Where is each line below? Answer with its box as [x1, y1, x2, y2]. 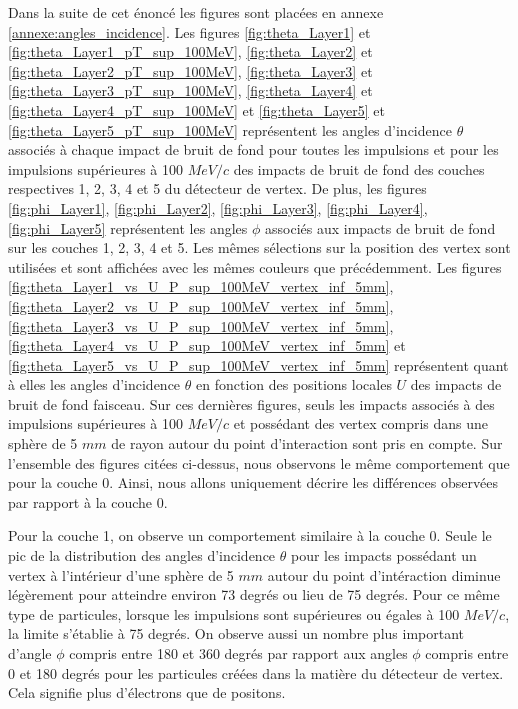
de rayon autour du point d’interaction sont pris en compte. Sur [111, 433, 503, 454]
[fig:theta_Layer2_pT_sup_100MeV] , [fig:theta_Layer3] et [8, 60, 373, 81]
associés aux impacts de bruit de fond [265, 217, 496, 238]
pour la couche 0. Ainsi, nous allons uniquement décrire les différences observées [8, 472, 498, 493]
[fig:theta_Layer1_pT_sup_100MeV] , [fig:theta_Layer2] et [8, 41, 373, 62]
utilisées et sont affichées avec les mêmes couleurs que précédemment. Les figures [8, 256, 502, 277]
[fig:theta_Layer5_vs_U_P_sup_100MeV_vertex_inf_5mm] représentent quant [8, 354, 509, 375]
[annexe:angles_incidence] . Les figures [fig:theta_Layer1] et [8, 21, 371, 42]
